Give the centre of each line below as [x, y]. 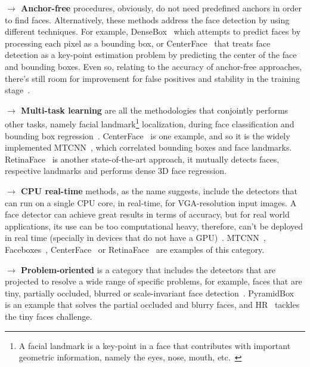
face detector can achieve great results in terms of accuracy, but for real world [147, 214]
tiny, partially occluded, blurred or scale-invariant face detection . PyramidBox [149, 293]
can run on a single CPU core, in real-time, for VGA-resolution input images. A [151, 202]
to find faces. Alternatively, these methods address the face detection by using [147, 19]
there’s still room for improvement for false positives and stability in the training [152, 78]
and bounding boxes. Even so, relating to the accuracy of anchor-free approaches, [154, 66]
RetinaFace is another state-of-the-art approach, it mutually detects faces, [142, 159]
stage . [18, 90]
